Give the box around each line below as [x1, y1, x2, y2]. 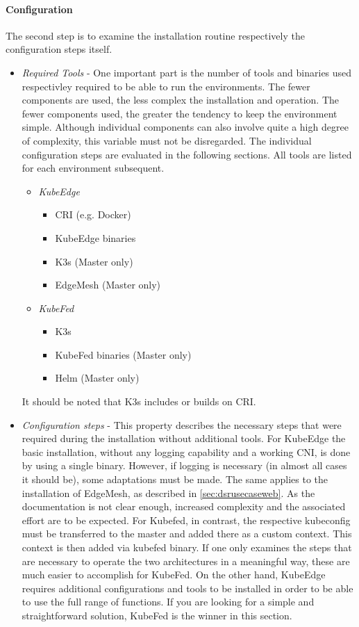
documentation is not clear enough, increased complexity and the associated [22, 499, 346, 514]
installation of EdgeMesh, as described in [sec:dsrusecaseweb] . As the [22, 485, 315, 500]
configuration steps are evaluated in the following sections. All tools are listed [22, 147, 352, 161]
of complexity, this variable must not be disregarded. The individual [22, 133, 312, 147]
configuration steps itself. [6, 42, 112, 56]
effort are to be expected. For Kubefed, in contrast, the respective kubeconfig [22, 512, 351, 527]
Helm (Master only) [55, 370, 140, 385]
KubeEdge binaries [55, 230, 136, 245]
